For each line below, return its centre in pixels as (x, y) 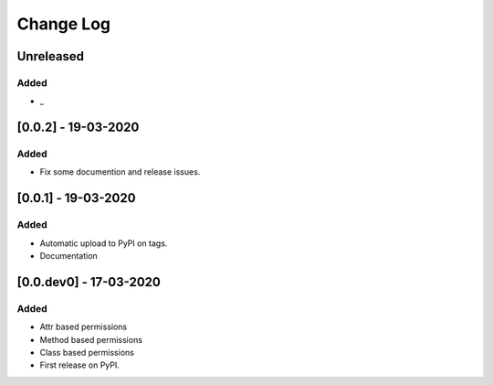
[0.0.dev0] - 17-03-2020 (89, 282)
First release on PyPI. (80, 365)
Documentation (68, 256)
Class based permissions (87, 352)
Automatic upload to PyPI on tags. (104, 243)
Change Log (64, 24)
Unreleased (51, 56)
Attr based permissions (84, 327)
